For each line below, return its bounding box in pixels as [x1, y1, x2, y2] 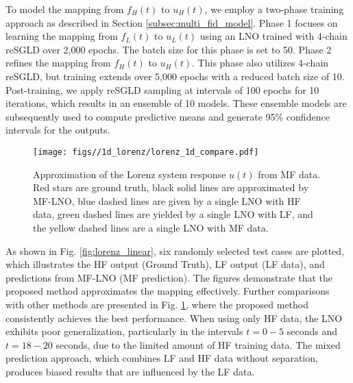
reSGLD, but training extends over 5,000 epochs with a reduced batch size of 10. [5, 69, 345, 83]
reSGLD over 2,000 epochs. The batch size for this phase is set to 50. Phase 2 [5, 42, 332, 56]
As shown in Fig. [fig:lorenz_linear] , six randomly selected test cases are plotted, [5, 243, 344, 258]
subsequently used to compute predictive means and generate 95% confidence [5, 109, 330, 123]
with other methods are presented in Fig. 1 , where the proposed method [5, 297, 309, 311]
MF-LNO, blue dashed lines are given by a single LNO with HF [33, 193, 301, 208]
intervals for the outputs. [5, 123, 110, 137]
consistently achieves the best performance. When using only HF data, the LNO [5, 310, 343, 325]
